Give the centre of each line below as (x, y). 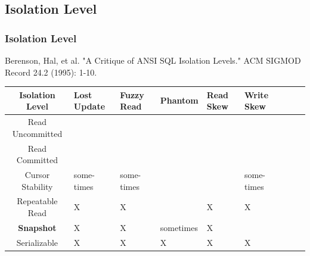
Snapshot (37, 227)
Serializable (37, 242)
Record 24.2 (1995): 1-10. (51, 72)
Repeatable (37, 201)
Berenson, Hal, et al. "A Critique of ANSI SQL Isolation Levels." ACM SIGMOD (153, 60)
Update (89, 106)
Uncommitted (37, 133)
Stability (37, 186)
